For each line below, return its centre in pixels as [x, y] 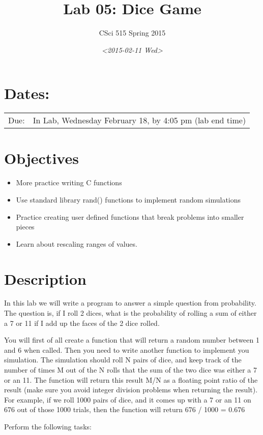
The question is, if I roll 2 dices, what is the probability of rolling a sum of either [130, 313]
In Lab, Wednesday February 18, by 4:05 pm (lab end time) [139, 120]
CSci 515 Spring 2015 [132, 33]
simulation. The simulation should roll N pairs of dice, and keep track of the [123, 360]
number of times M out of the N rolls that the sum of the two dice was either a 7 [130, 370]
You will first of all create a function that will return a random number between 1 [132, 340]
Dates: [27, 93]
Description [46, 278]
